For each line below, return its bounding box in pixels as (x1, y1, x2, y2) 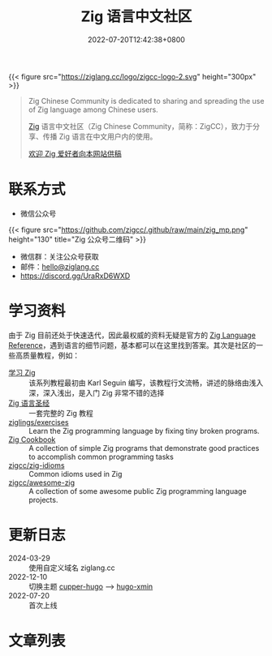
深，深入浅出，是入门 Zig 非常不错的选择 (28, 388, 165, 397)
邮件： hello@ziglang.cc (19, 261, 100, 272)
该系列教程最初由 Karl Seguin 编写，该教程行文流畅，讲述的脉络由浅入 (28, 378, 264, 388)
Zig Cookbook (8, 435, 56, 444)
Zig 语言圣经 (8, 398, 50, 408)
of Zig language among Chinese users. (28, 105, 158, 114)
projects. (28, 495, 58, 504)
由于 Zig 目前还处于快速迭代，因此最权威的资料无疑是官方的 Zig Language (8, 330, 256, 340)
